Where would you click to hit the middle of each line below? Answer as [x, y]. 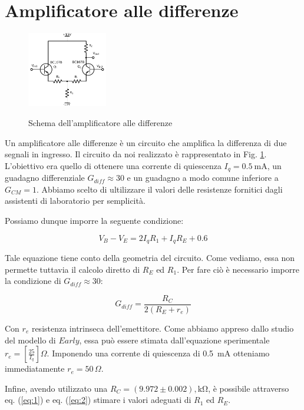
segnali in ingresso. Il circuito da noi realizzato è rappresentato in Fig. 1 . [136, 154]
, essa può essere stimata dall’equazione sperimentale [174, 340]
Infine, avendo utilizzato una [56, 388]
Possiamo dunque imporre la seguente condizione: [94, 221]
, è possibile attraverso [249, 388]
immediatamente [35, 368]
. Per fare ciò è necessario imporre [238, 269]
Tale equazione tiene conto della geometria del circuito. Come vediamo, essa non [150, 258]
